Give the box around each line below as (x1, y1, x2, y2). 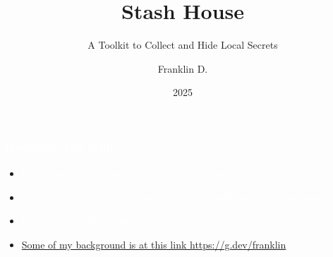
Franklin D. (157, 61, 208, 76)
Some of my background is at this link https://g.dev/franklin (21, 237, 286, 251)
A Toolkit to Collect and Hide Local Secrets (87, 37, 278, 52)
